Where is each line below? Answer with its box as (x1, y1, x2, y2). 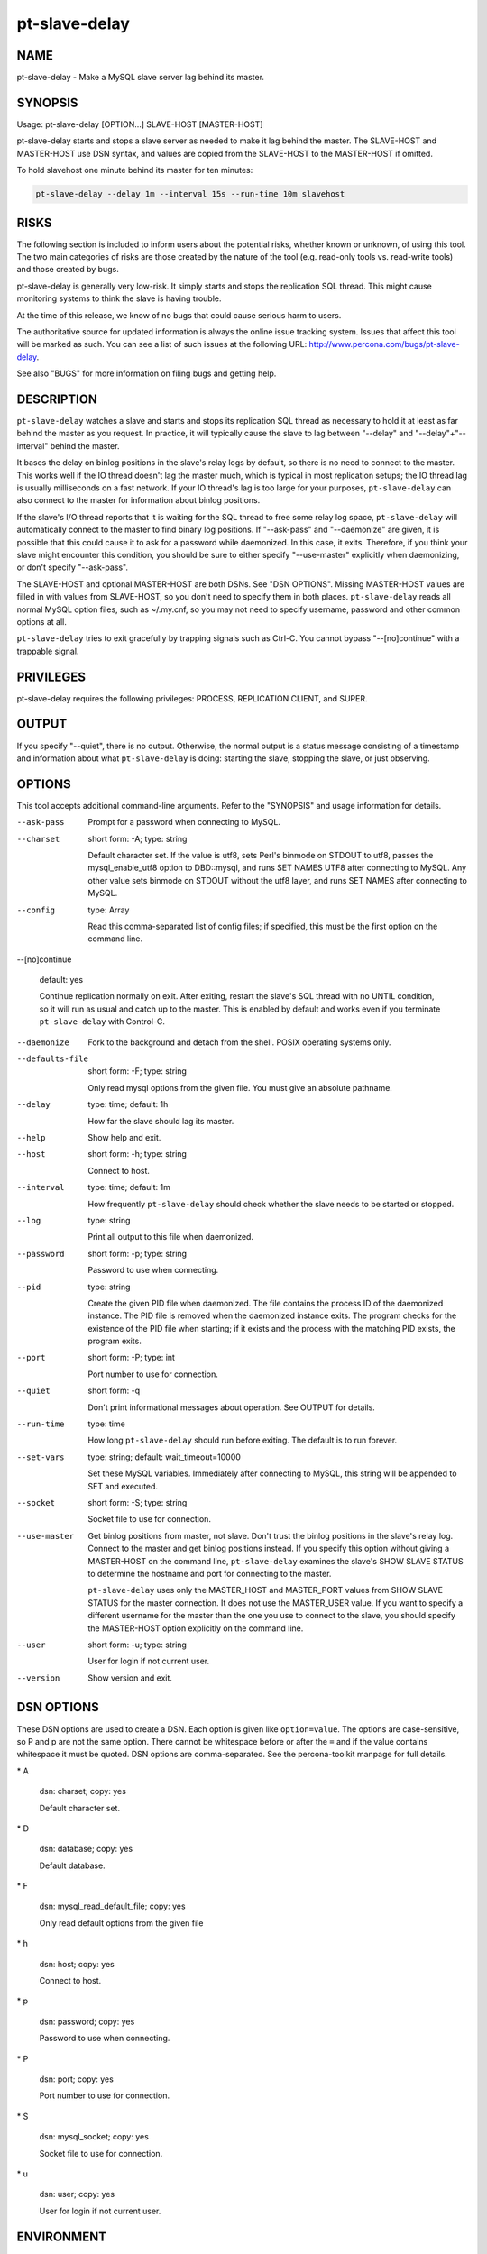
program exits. (87, 1335, 142, 1347)
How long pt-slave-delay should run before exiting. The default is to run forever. (87, 1434, 398, 1446)
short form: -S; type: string (87, 1497, 188, 1507)
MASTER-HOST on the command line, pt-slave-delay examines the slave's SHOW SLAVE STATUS (87, 1555, 464, 1566)
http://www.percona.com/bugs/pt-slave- (308, 339, 460, 350)
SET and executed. (87, 1480, 158, 1491)
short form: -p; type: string (87, 1248, 188, 1259)
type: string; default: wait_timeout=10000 (87, 1452, 241, 1462)
